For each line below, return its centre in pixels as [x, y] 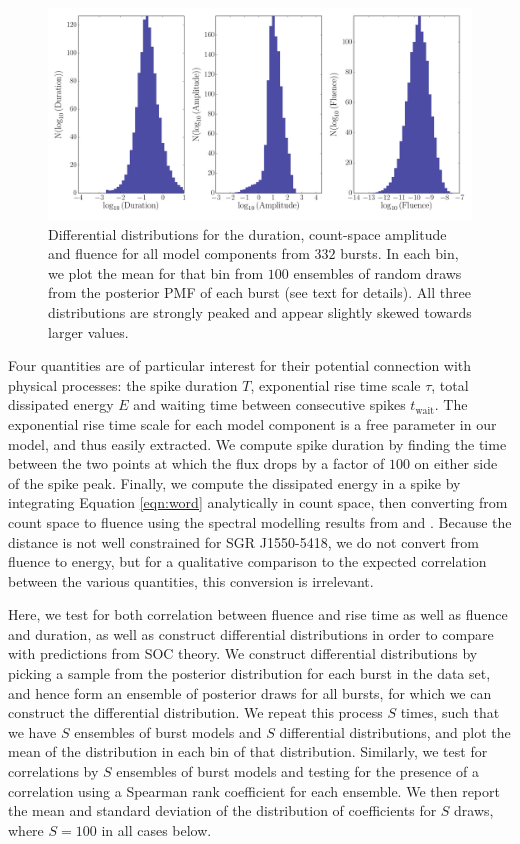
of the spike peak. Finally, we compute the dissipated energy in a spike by [234, 482]
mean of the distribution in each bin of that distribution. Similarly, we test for [248, 751]
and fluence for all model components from [179, 253]
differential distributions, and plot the [395, 731]
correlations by [53, 771]
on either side [456, 463]
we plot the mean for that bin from [156, 272]
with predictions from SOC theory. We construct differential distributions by [243, 653]
